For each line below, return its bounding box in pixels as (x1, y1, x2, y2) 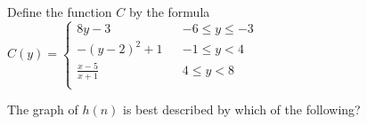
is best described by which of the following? (123, 100, 361, 119)
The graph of (7, 100, 78, 119)
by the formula (129, 3, 210, 20)
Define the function (7, 3, 112, 20)
